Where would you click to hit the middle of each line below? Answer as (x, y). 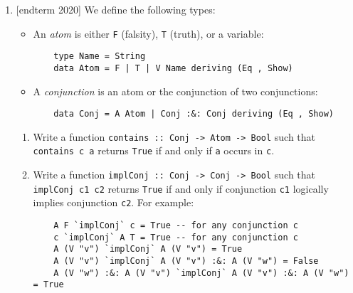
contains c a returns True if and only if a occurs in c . (154, 150)
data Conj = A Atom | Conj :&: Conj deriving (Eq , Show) (194, 114)
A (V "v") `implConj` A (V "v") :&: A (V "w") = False (186, 261)
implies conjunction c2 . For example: (114, 202)
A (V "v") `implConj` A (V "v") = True (148, 249)
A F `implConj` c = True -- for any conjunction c (176, 226)
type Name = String (100, 57)
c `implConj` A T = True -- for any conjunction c (176, 237)
